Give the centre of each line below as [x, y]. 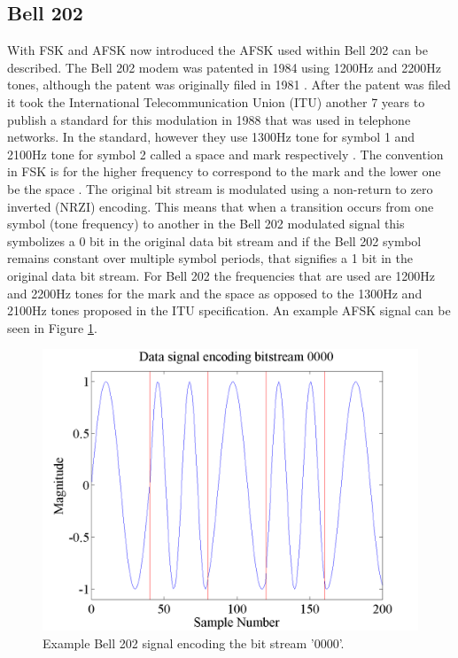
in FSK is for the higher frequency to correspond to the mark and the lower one [224, 171]
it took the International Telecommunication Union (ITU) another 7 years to [216, 101]
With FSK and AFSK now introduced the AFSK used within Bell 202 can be [217, 50]
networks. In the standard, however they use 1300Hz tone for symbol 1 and [211, 137]
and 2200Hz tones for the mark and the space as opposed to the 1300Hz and [215, 293]
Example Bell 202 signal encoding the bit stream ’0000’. [194, 643]
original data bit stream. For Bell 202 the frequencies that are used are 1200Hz [221, 275]
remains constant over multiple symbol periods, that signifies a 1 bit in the [210, 258]
